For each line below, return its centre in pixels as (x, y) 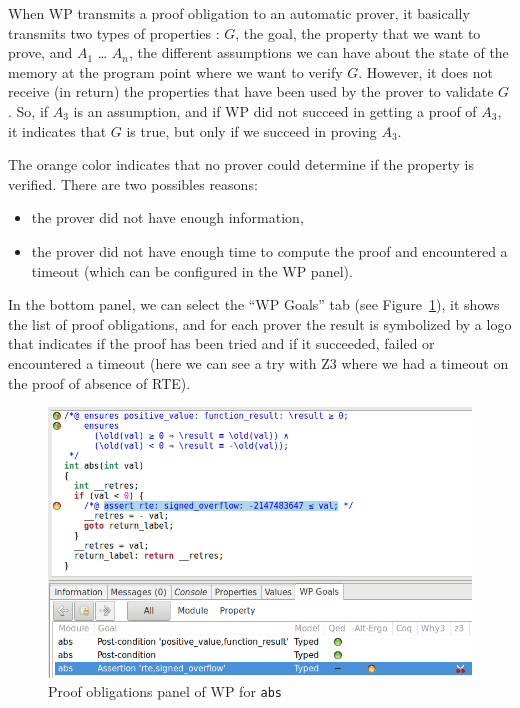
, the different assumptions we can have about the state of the (318, 52)
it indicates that (57, 130)
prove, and (40, 52)
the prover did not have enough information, (167, 217)
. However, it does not (425, 71)
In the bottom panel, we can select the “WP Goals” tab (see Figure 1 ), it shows (254, 304)
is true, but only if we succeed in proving (251, 130)
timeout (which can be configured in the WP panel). (192, 270)
